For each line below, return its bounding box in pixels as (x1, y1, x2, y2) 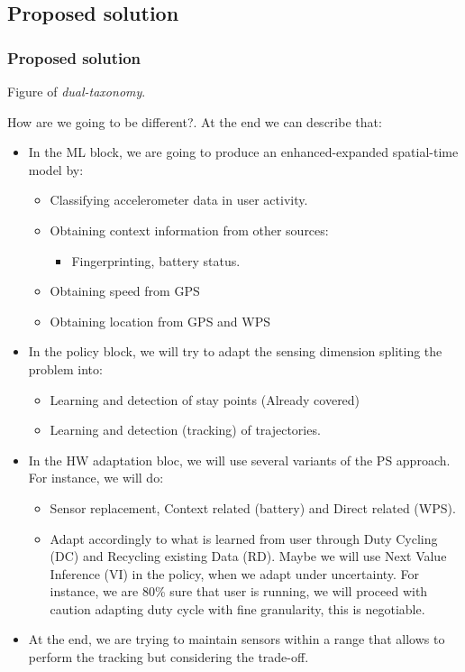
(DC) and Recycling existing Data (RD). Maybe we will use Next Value (50, 547, 447, 566)
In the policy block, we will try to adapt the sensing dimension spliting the (28, 342, 442, 361)
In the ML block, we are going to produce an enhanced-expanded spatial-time (28, 143, 459, 161)
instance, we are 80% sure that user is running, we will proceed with (50, 582, 428, 601)
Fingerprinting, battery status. (71, 251, 241, 270)
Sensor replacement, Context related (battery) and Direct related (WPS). (50, 498, 456, 517)
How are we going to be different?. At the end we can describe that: (7, 112, 382, 131)
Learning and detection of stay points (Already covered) (50, 390, 360, 409)
